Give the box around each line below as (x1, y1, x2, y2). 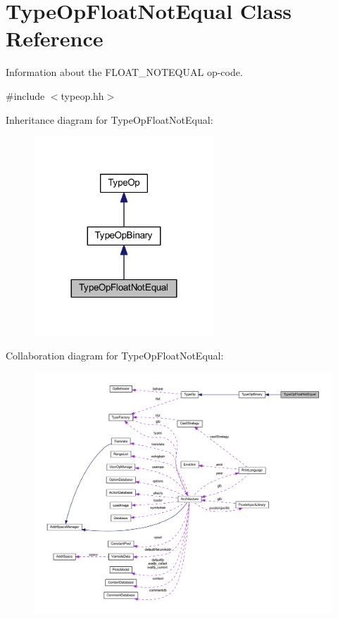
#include (6, 88, 45, 103)
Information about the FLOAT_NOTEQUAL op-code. (6, 65, 243, 79)
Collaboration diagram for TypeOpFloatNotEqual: (6, 347, 224, 362)
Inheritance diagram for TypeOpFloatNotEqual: (6, 112, 213, 127)
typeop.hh (61, 88, 104, 103)
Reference (6, 24, 104, 53)
